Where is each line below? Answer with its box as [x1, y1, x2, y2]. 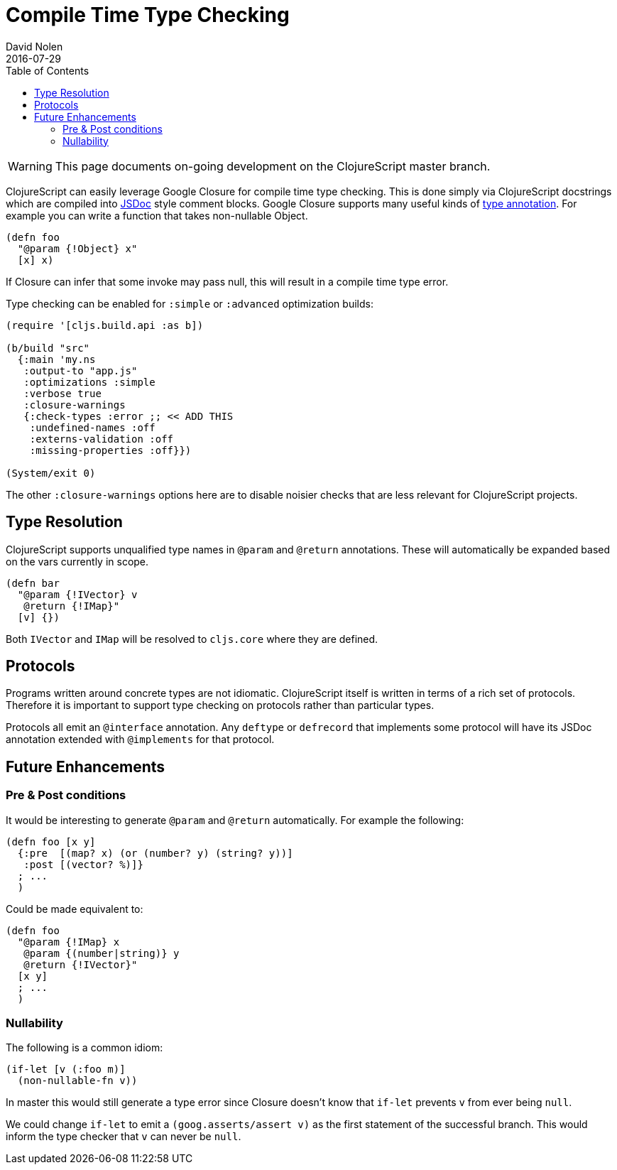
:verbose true [23, 387, 102, 399]
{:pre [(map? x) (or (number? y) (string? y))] [17, 847, 293, 859]
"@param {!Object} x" [17, 242, 138, 254]
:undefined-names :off [29, 421, 155, 433]
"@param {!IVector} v [17, 588, 138, 600]
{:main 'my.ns [17, 353, 96, 365]
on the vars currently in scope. [6, 555, 149, 568]
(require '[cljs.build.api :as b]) [6, 319, 204, 331]
